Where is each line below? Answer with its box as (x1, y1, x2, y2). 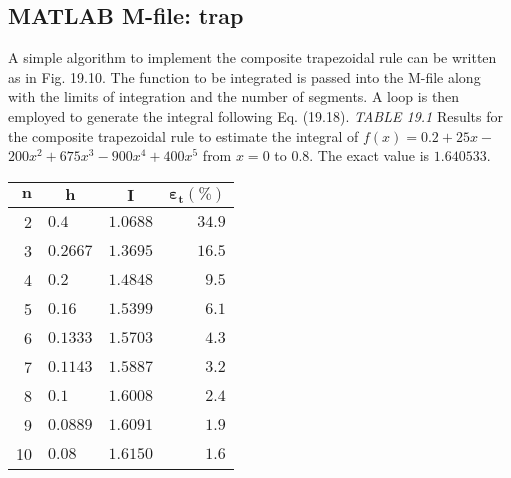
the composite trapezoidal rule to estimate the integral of (8, 125, 359, 146)
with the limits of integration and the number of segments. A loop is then (8, 86, 460, 107)
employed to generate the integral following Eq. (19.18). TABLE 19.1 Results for (8, 105, 504, 126)
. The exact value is (309, 145, 430, 166)
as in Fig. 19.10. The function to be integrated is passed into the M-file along (8, 66, 481, 87)
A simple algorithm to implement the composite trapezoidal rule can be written (8, 47, 497, 68)
